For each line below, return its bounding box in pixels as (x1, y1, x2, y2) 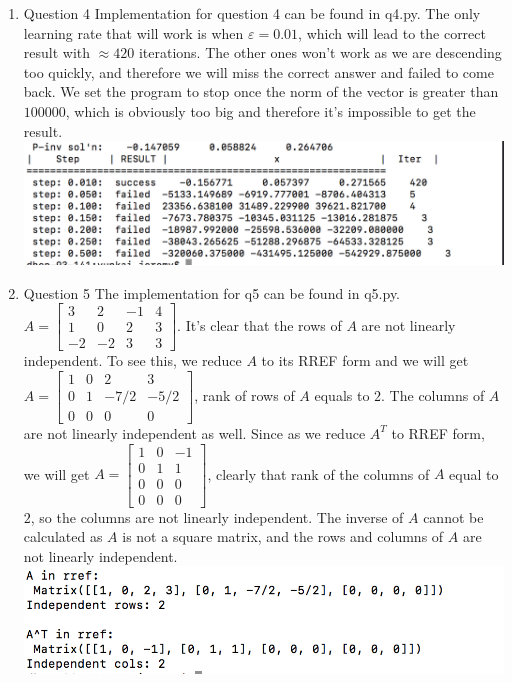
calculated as (23, 526, 103, 547)
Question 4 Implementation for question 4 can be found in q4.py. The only (23, 3, 481, 23)
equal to (449, 463, 499, 484)
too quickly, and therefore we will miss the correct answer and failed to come (23, 61, 494, 82)
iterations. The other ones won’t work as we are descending (138, 42, 502, 63)
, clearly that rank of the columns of (207, 463, 430, 484)
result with (23, 42, 91, 63)
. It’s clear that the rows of (177, 314, 342, 335)
